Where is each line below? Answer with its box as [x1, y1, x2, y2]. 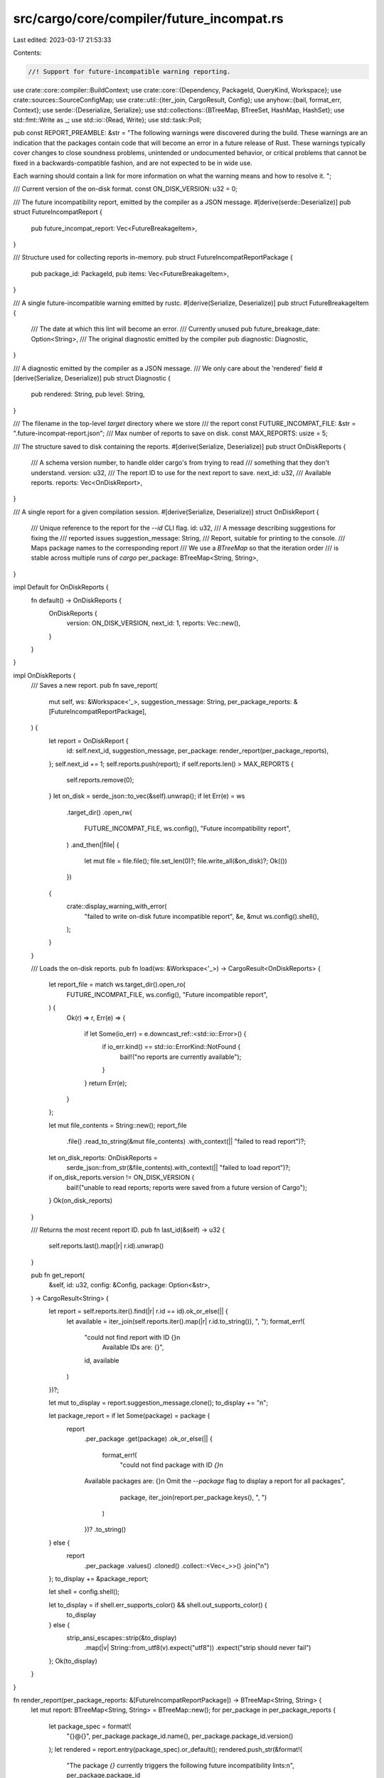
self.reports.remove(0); [66, 776, 134, 784]
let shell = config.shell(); [48, 1587, 120, 1596]
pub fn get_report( [31, 1271, 85, 1279]
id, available [84, 1356, 120, 1365]
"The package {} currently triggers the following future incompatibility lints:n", [66, 1761, 295, 1769]
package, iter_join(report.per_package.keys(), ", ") [119, 1493, 267, 1501]
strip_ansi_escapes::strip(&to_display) [66, 1634, 177, 1642]
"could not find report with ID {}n [84, 1333, 181, 1342]
